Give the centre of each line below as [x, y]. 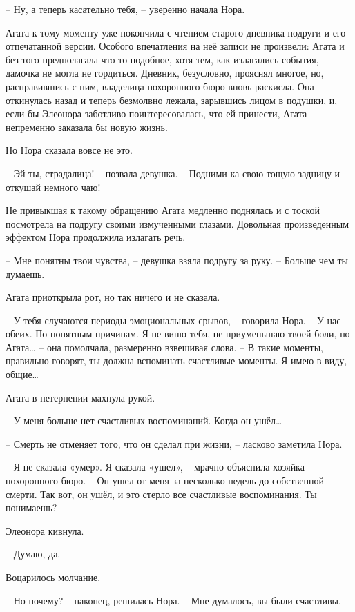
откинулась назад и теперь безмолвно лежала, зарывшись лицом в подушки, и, [172, 100]
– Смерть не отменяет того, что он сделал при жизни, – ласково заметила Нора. [174, 443]
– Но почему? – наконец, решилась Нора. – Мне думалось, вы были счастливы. [173, 600]
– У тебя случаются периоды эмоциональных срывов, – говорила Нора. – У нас [173, 320]
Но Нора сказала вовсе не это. [69, 150]
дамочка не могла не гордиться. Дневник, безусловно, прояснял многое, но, [165, 73]
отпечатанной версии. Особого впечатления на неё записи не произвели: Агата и [175, 46]
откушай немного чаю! [53, 187]
